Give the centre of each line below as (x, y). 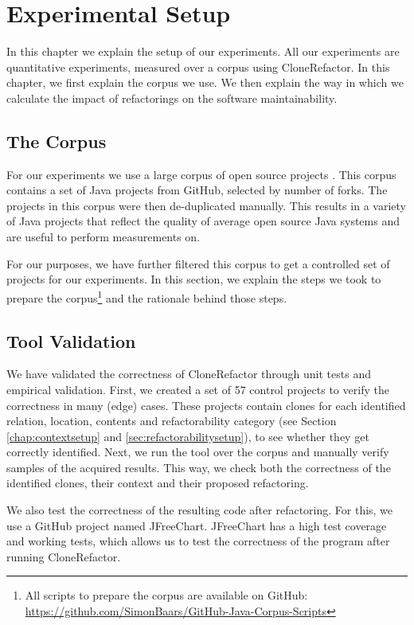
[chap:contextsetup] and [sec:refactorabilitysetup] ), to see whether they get (188, 436)
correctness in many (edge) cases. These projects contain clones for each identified (206, 405)
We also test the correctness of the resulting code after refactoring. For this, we (200, 510)
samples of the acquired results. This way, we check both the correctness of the (199, 467)
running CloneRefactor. (64, 556)
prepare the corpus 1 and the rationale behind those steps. (147, 296)
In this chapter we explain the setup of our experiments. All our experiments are (203, 51)
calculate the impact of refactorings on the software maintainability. (172, 98)
